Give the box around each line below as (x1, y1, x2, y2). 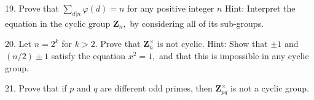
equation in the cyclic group (5, 16, 111, 29)
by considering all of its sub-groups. (130, 16, 264, 29)
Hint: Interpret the (225, 2, 296, 14)
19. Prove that (5, 2, 59, 14)
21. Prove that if (5, 82, 67, 95)
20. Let (5, 37, 31, 50)
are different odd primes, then (100, 82, 213, 95)
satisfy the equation (51, 49, 125, 62)
